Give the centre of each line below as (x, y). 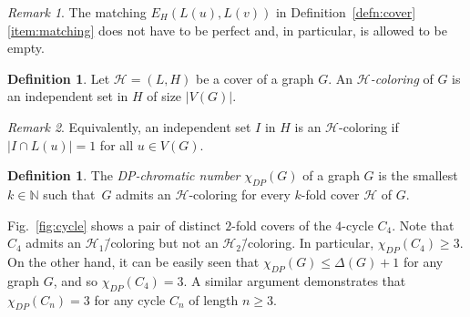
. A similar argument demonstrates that (295, 280)
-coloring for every (240, 194)
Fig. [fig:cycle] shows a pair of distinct (114, 225)
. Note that (423, 225)
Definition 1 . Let (59, 78)
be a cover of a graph (255, 78)
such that (69, 194)
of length (214, 299)
